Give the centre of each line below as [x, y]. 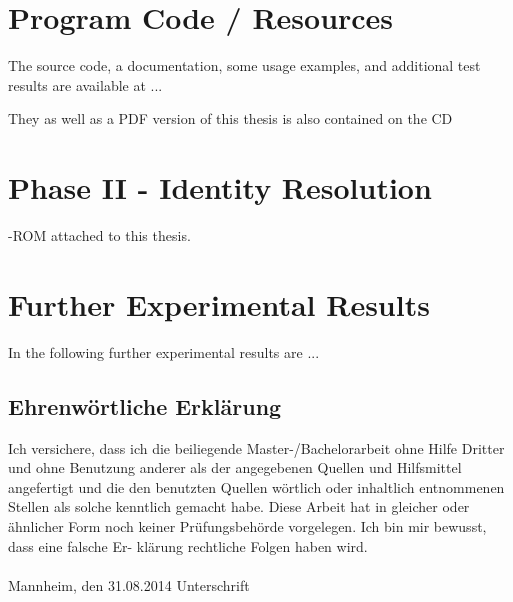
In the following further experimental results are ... [164, 351]
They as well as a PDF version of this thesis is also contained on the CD [230, 118]
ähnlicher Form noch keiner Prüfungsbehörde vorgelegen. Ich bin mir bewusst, [247, 525]
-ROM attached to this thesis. [99, 235]
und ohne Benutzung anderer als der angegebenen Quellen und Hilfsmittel [235, 467]
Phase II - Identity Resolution [220, 187]
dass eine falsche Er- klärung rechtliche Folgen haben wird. [188, 545]
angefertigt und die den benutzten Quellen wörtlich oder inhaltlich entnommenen [256, 486]
